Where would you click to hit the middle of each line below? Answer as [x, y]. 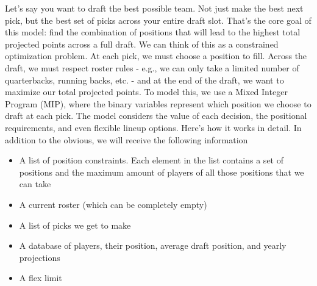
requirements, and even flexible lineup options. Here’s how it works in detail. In [153, 127]
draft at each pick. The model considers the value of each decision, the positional [156, 116]
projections [40, 257]
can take [35, 184]
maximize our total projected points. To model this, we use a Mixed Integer [146, 92]
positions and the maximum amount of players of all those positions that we [162, 172]
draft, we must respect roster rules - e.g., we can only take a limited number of [152, 67]
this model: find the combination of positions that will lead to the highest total [153, 32]
